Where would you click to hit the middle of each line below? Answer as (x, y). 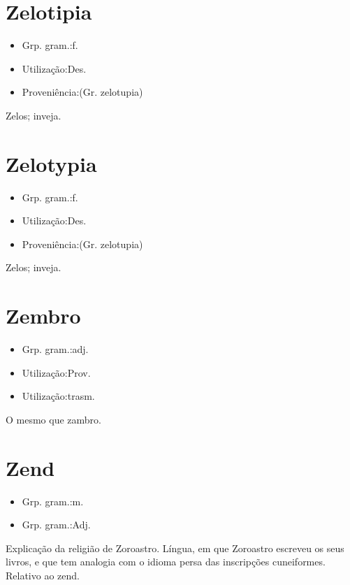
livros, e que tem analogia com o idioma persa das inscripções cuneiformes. (166, 562)
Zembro (43, 316)
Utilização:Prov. (56, 372)
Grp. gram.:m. (53, 501)
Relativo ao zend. (43, 575)
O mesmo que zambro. (53, 419)
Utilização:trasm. (58, 396)
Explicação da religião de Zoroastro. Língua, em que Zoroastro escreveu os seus (175, 548)
